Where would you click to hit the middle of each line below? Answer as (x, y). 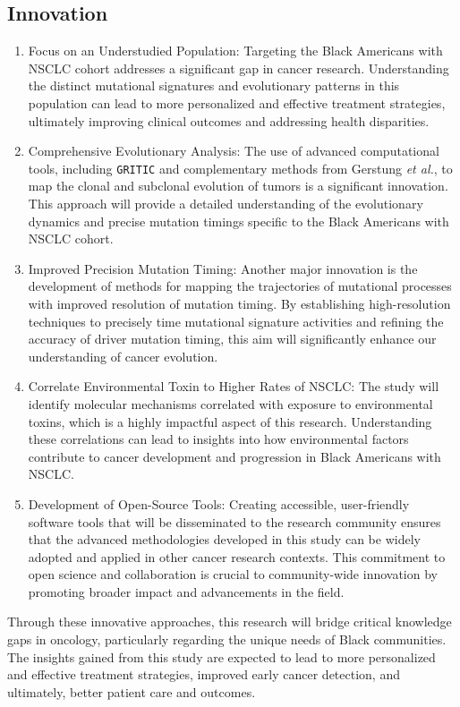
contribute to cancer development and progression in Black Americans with (234, 456)
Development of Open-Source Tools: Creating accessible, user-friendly (219, 503)
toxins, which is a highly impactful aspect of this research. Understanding (230, 421)
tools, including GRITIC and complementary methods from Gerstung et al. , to (240, 168)
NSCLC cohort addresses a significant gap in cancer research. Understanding (239, 68)
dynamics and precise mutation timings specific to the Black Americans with (239, 221)
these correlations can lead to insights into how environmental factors (218, 439)
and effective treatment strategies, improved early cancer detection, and (204, 674)
